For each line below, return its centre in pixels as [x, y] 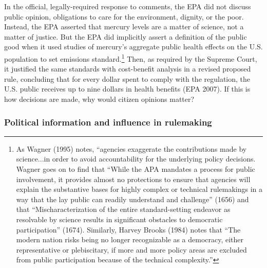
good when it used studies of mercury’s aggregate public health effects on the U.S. [133, 47]
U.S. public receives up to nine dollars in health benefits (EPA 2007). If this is [127, 89]
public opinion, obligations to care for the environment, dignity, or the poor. [124, 16]
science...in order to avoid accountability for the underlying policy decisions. [136, 159]
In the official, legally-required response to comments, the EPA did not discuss [128, 6]
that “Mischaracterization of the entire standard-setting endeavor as [123, 209]
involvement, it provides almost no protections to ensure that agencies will [133, 179]
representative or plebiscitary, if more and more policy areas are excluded [131, 249]
